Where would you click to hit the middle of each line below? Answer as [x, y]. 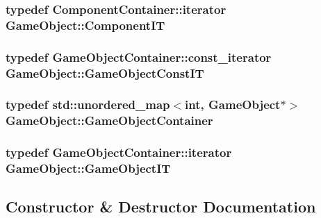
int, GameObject [233, 104]
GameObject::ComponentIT [85, 25]
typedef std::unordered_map [88, 104]
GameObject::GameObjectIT [88, 168]
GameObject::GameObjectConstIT [105, 73]
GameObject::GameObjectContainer [109, 120]
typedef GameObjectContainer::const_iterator [139, 57]
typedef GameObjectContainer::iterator [119, 152]
